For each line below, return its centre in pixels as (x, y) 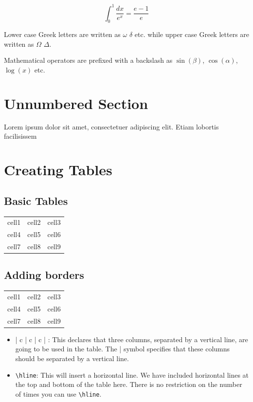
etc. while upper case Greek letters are (192, 34)
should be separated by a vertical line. (72, 358)
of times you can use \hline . (58, 393)
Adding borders (44, 275)
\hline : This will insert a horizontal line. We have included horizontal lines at (132, 375)
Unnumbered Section (76, 103)
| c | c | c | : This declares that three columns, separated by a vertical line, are (132, 339)
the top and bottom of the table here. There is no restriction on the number (129, 384)
